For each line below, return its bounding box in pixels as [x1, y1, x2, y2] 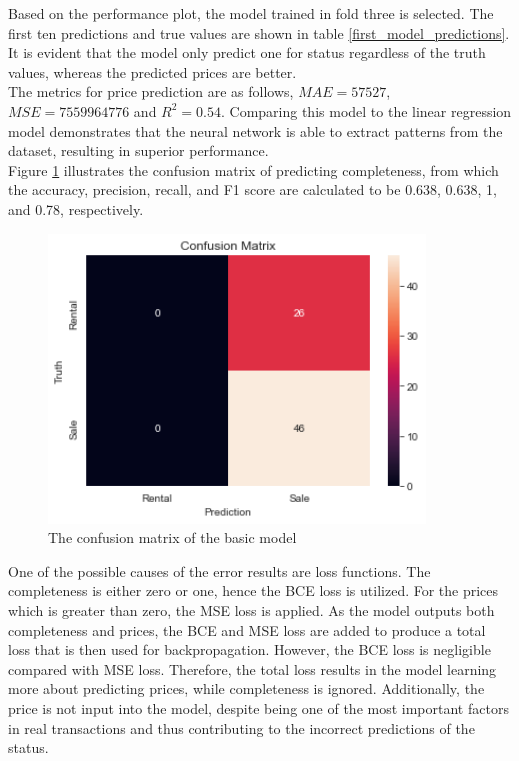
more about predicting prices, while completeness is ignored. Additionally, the [8, 678, 485, 699]
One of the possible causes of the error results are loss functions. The [8, 560, 431, 581]
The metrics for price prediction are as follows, [8, 81, 294, 102]
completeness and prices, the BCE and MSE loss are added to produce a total [8, 619, 486, 640]
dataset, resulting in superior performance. [8, 140, 269, 161]
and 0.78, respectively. [8, 198, 144, 219]
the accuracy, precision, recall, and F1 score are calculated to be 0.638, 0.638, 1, [8, 179, 497, 200]
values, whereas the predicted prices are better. [8, 61, 297, 82]
